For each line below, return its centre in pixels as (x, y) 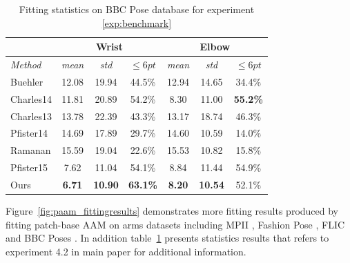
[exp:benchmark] (137, 22)
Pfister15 (29, 167)
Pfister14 (29, 133)
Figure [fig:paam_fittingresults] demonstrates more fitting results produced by (172, 211)
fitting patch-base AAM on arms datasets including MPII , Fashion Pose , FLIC (175, 224)
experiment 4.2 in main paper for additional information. (126, 251)
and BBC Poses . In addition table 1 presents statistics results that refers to (167, 238)
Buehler (27, 81)
